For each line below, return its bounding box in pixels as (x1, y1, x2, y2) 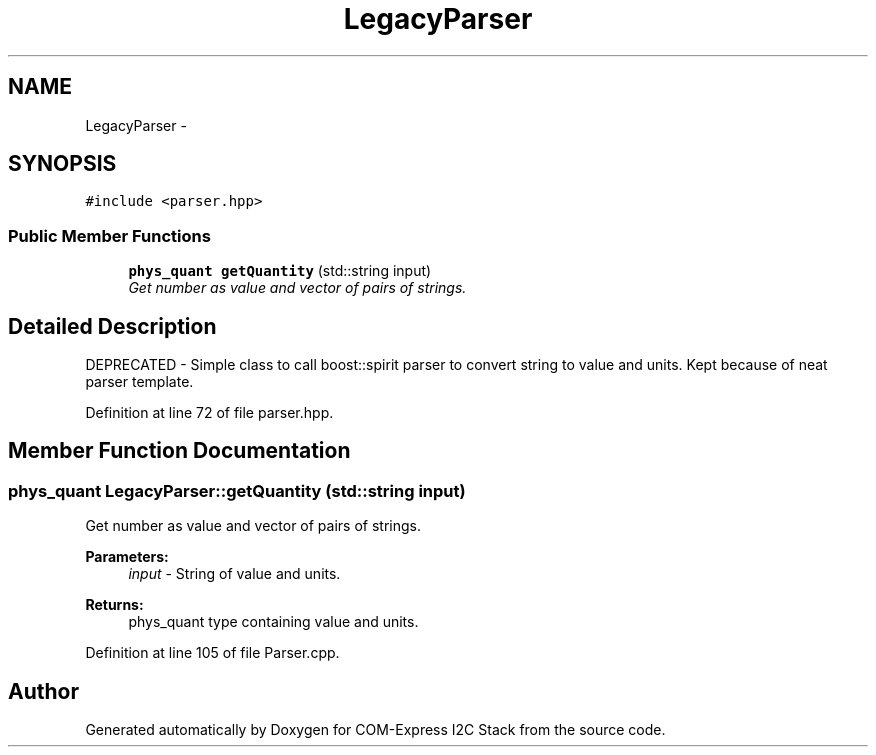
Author (8, 678, 79, 704)
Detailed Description (8, 313, 217, 339)
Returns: (85, 596, 144, 614)
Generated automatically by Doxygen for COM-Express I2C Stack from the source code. (85, 721, 666, 739)
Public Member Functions (8, 225, 211, 246)
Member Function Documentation (8, 438, 351, 464)
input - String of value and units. (128, 565, 341, 583)
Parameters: (85, 548, 169, 566)
